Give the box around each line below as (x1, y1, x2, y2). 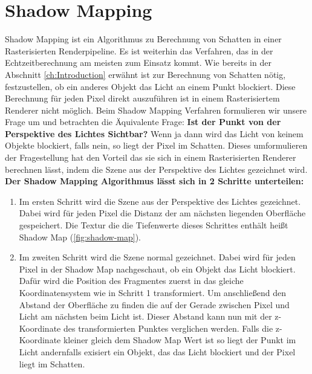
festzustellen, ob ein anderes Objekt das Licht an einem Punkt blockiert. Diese (5, 80, 296, 92)
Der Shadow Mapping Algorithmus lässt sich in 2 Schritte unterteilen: (5, 175, 304, 187)
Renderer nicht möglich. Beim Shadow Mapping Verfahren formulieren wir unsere (5, 103, 307, 116)
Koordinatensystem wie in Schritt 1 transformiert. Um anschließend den (19, 286, 286, 298)
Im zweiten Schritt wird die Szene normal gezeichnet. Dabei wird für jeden (19, 251, 296, 263)
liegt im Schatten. (19, 357, 85, 370)
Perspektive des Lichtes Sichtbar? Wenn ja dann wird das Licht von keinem (5, 127, 304, 140)
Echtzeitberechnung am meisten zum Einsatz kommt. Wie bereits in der (5, 56, 271, 69)
